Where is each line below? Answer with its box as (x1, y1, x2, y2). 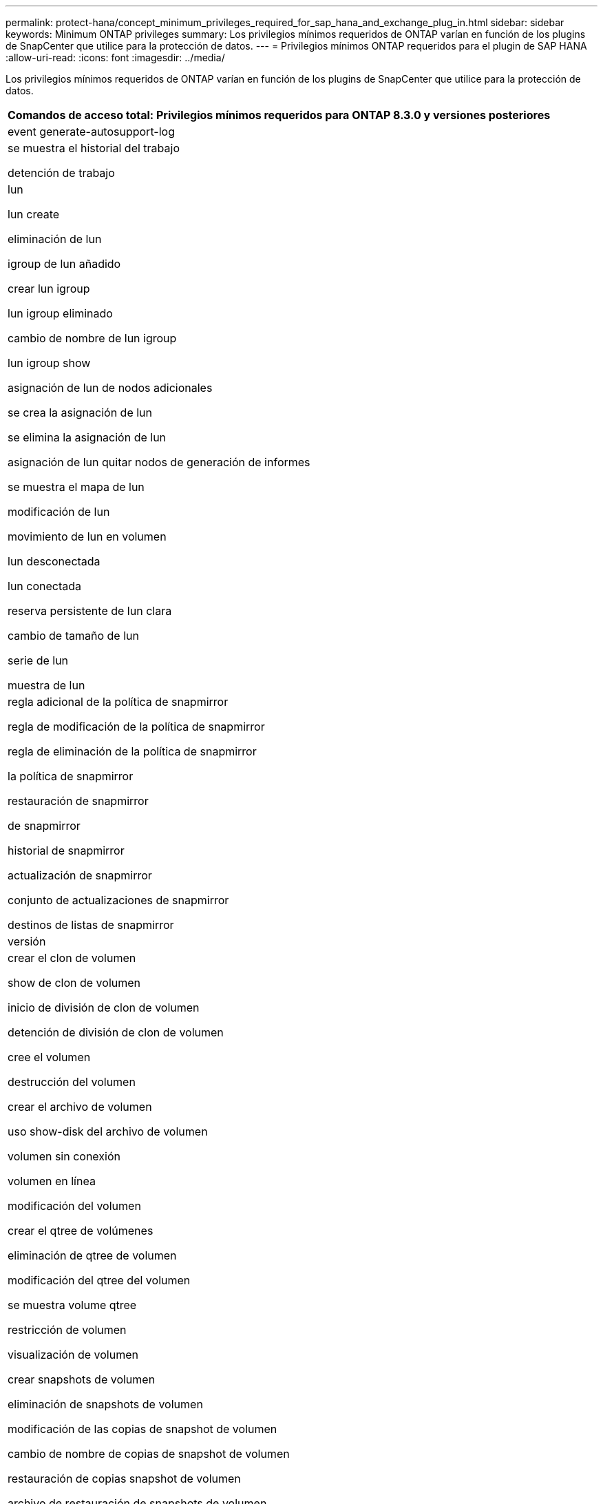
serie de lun (8, 654, 69, 667)
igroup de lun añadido (8, 257, 121, 271)
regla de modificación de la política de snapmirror (8, 720, 265, 733)
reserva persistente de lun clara (8, 604, 172, 618)
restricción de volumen (8, 1323, 127, 1337)
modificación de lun (8, 505, 110, 519)
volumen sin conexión (8, 1149, 120, 1163)
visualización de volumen (8, 1348, 138, 1361)
